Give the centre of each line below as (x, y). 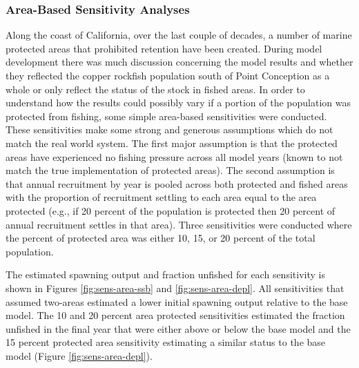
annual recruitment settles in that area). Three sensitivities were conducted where (179, 224)
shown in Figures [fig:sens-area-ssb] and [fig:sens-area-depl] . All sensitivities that (175, 288)
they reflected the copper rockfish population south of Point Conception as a (168, 75)
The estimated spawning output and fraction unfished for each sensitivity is (165, 274)
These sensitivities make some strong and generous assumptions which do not (169, 129)
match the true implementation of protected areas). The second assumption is (170, 170)
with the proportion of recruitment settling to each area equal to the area (161, 197)
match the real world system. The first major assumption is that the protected (172, 143)
